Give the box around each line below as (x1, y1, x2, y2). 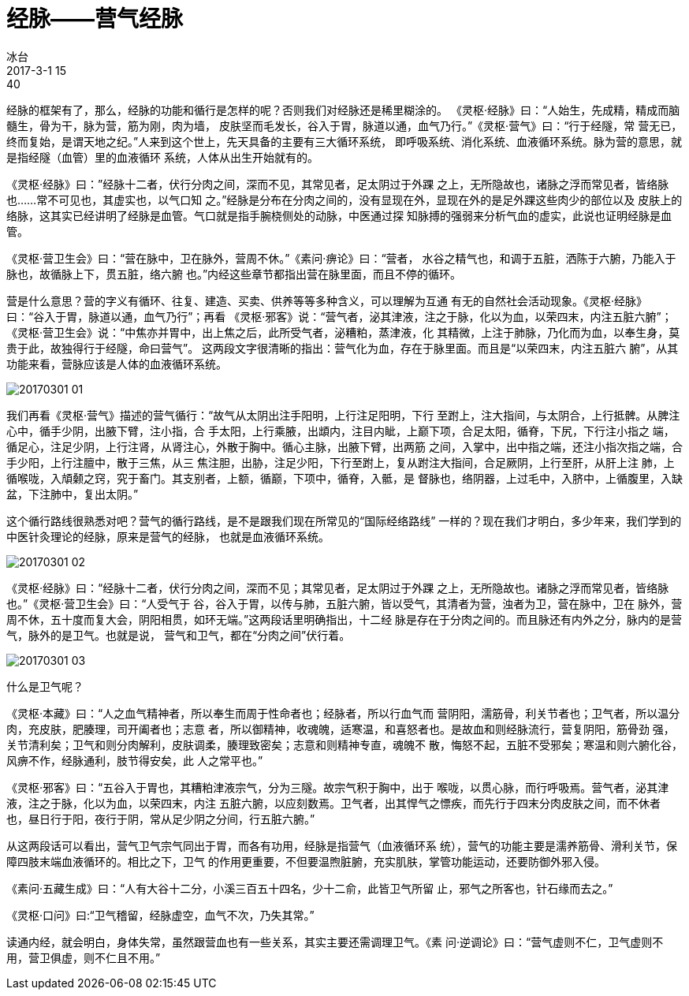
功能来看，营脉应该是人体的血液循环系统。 (6, 356, 227, 371)
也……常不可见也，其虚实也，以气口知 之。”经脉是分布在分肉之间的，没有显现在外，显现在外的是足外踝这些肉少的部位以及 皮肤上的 (6, 192, 683, 207)
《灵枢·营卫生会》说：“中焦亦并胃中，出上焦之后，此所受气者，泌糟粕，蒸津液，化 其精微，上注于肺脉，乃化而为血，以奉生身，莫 (6, 325, 680, 339)
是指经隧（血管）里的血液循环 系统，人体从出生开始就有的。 (6, 150, 318, 164)
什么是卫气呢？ (6, 679, 84, 693)
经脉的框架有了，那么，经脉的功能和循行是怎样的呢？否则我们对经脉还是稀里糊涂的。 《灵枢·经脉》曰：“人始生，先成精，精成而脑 (6, 103, 680, 117)
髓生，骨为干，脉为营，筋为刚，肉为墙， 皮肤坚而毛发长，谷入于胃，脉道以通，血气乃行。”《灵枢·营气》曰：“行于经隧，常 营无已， (6, 118, 683, 132)
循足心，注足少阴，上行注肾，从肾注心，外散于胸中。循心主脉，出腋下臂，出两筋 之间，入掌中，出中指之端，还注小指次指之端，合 (6, 439, 683, 453)
